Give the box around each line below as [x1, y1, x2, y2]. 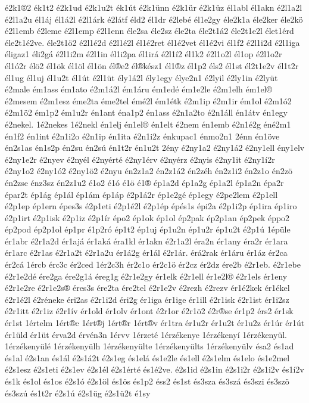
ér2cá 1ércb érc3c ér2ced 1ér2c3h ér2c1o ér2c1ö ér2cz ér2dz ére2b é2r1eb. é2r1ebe [5, 258, 301, 271]
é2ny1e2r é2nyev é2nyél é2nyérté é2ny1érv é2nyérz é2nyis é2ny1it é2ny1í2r [5, 153, 275, 165]
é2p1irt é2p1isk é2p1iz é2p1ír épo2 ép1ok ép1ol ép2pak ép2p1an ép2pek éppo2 [5, 211, 290, 224]
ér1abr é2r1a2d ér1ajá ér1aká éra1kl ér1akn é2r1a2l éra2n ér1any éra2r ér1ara [5, 234, 288, 247]
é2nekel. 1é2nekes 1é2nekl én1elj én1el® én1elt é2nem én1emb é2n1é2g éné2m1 [5, 117, 291, 130]
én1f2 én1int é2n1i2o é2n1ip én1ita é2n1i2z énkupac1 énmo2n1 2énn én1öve [5, 129, 280, 142]
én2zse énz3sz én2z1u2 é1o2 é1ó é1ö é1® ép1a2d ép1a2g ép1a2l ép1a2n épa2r [5, 176, 284, 188]
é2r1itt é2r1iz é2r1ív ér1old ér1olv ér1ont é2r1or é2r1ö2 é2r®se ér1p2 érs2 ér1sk [5, 305, 294, 317]
